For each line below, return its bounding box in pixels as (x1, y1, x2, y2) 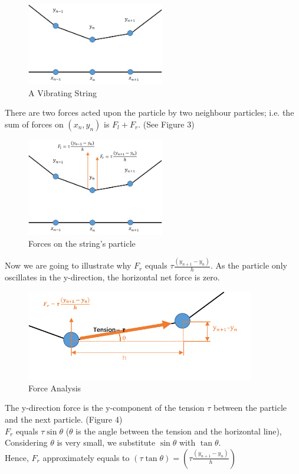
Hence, (5, 451, 29, 463)
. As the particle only (210, 259, 287, 272)
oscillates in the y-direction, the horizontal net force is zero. (5, 271, 220, 283)
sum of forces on (5, 117, 64, 130)
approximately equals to (42, 451, 130, 463)
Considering (5, 436, 48, 449)
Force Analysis (28, 381, 81, 394)
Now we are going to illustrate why (5, 259, 132, 272)
